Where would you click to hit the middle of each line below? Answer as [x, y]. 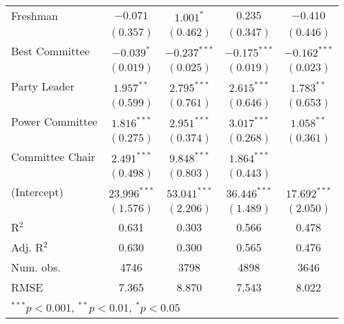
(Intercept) [37, 192]
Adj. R [27, 247]
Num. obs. [36, 267]
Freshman [35, 16]
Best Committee [50, 51]
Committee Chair [53, 156]
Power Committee [55, 121]
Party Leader [43, 86]
